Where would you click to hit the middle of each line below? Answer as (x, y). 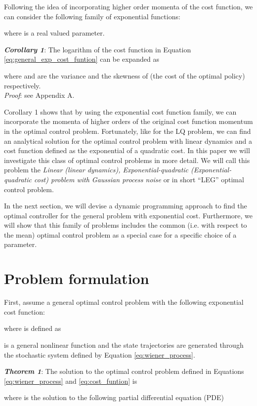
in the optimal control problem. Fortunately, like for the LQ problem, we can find (128, 131)
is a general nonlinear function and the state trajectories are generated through (124, 345)
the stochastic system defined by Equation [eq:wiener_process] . (100, 354)
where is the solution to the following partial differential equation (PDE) (114, 397)
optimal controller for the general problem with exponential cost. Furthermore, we (128, 215)
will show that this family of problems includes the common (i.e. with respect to (126, 225)
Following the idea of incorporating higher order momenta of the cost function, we (128, 6)
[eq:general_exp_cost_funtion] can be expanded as (82, 59)
